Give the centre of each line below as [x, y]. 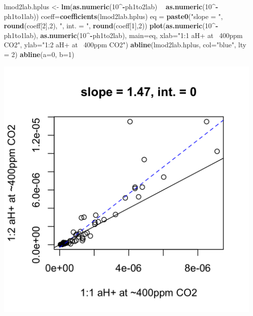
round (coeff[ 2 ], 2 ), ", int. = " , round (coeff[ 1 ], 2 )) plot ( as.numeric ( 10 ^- [111, 26]
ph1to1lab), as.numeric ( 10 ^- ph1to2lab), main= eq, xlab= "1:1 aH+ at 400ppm [123, 35]
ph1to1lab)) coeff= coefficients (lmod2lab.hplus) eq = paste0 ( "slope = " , [113, 16]
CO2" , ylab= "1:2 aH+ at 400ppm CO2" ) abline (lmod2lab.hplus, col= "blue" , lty [125, 45]
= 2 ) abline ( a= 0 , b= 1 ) [39, 54]
